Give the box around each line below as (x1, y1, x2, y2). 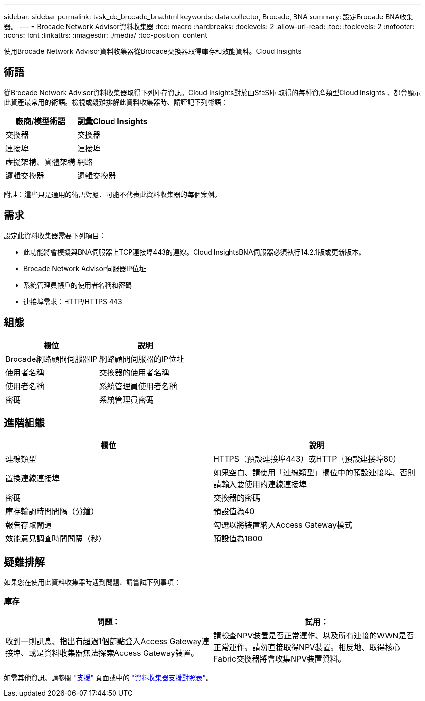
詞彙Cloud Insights (77, 116, 147, 126)
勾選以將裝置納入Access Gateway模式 (213, 520, 352, 530)
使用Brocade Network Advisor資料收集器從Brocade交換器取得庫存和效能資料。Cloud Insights (4, 47, 302, 55)
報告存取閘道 (5, 520, 52, 530)
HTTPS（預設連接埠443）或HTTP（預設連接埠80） (213, 454, 401, 464)
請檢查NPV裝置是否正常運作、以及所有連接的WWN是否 (213, 630, 414, 640)
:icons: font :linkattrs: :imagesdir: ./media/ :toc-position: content (4, 31, 207, 39)
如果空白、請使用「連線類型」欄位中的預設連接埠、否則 (213, 468, 416, 478)
